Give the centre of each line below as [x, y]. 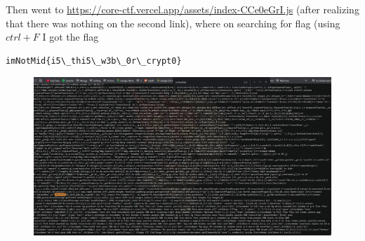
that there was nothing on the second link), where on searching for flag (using [173, 23]
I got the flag [71, 37]
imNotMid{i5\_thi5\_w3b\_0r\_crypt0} [94, 61]
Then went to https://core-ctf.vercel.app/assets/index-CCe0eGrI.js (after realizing [182, 9]
